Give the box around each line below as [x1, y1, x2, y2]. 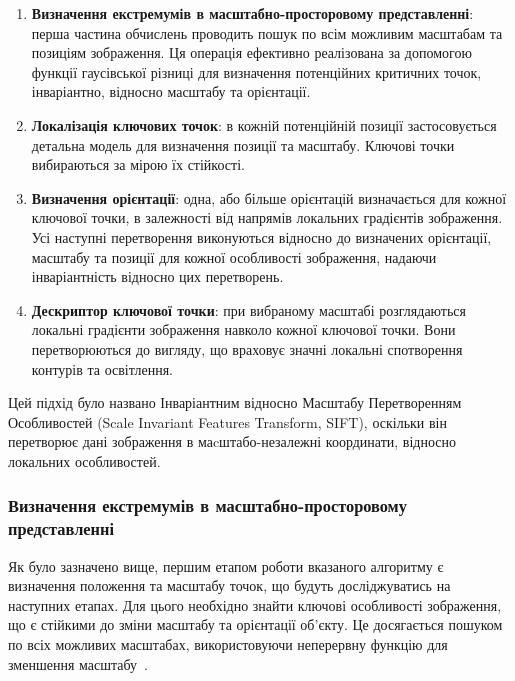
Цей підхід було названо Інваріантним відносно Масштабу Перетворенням [8, 392, 462, 413]
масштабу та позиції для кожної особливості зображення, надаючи [31, 246, 437, 267]
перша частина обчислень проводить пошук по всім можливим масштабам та [31, 22, 503, 43]
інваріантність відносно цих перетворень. [31, 266, 284, 287]
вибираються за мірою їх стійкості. [31, 154, 245, 175]
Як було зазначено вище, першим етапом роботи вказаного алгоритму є [8, 555, 444, 576]
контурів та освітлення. [31, 358, 173, 379]
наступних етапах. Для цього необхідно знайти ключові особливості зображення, [8, 594, 502, 615]
